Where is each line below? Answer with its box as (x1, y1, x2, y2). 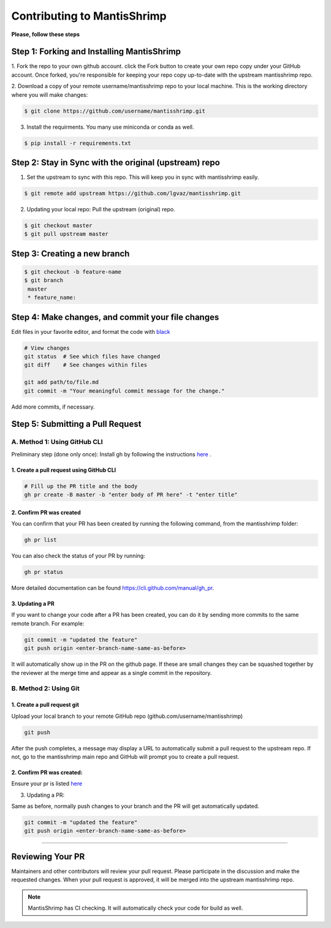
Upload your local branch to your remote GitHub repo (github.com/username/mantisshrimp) (11, 712, 243, 720)
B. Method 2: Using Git (11, 684, 80, 693)
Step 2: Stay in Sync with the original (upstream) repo (11, 157, 220, 168)
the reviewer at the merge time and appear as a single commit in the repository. (11, 669, 212, 676)
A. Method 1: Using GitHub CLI (11, 438, 104, 447)
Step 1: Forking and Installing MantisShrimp (11, 47, 181, 57)
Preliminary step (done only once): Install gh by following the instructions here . (11, 450, 211, 458)
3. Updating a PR (11, 600, 55, 608)
